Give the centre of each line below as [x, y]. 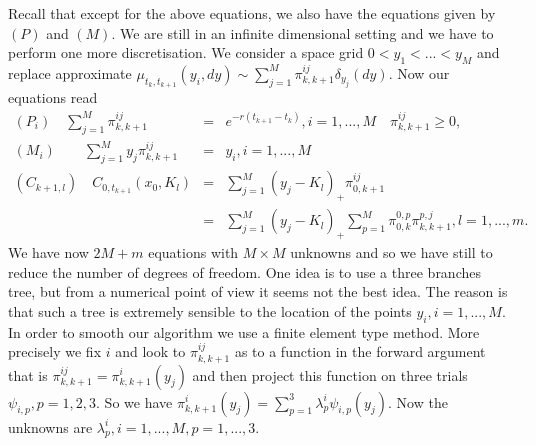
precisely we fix [55, 351]
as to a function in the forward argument [360, 351]
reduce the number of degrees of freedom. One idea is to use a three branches [244, 271]
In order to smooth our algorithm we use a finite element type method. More [244, 331]
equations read [53, 97]
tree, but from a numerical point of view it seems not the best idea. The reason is [258, 291]
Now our [423, 72]
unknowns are [50, 426]
